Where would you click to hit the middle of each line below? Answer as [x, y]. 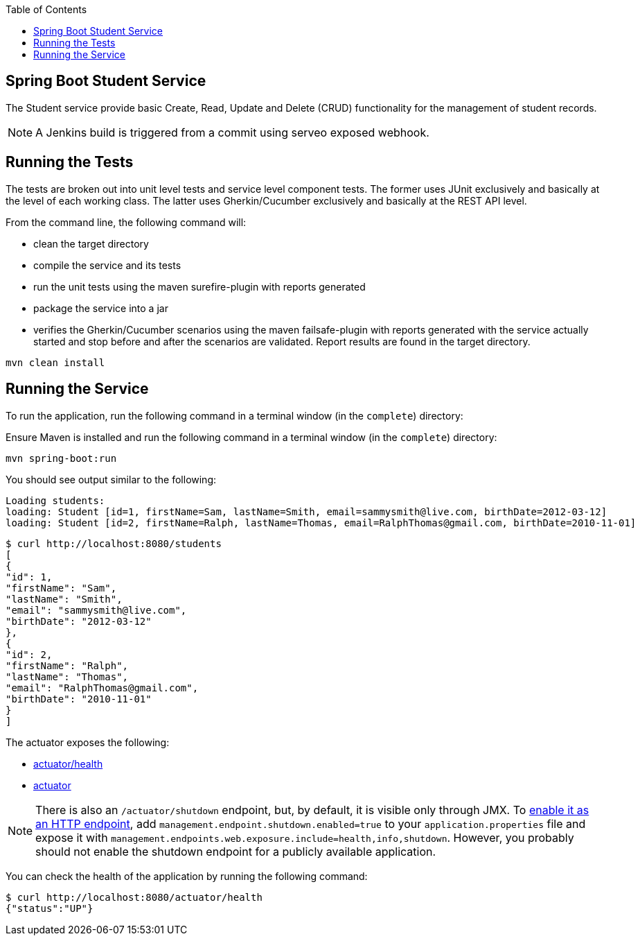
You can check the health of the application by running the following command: [187, 876]
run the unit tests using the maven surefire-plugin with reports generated [199, 286]
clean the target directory [91, 243]
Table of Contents [46, 9]
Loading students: [55, 500]
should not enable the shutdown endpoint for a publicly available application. [236, 851]
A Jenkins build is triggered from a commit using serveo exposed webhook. [232, 132]
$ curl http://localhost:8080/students [114, 543]
